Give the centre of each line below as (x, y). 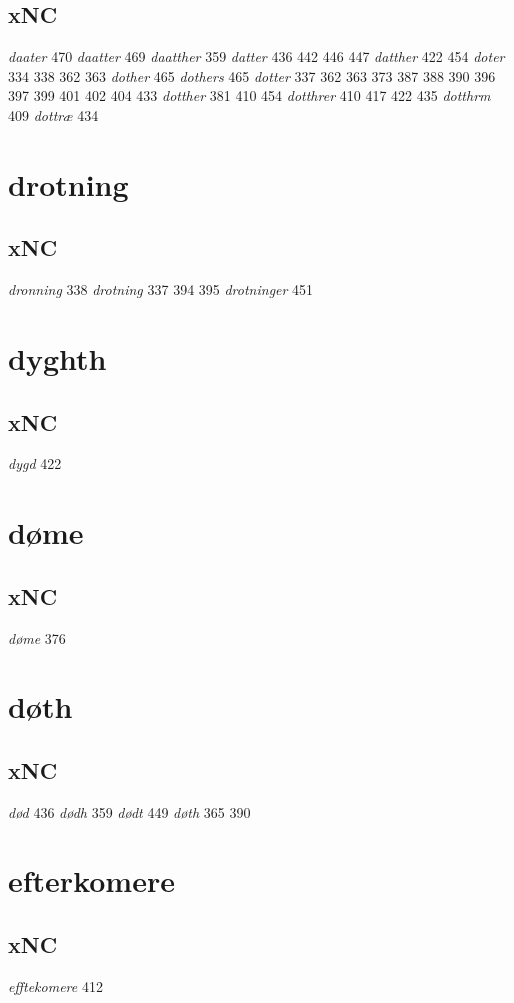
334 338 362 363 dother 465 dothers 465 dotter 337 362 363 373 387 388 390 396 (252, 75)
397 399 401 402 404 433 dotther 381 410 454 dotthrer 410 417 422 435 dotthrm (249, 95)
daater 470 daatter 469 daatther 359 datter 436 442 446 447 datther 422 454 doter (256, 56)
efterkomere (91, 880)
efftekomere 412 (55, 985)
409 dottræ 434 (53, 114)
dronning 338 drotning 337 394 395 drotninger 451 (161, 289)
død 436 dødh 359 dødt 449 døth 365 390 (129, 811)
